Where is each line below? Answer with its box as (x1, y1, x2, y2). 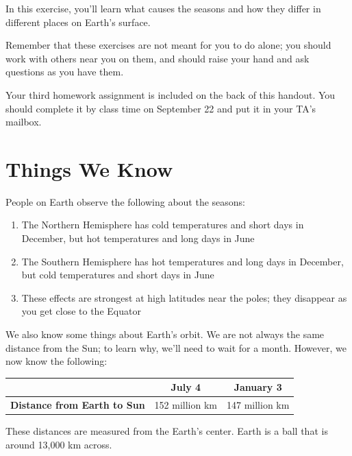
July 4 (171, 380, 201, 394)
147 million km (227, 398, 290, 412)
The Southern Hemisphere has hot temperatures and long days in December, (21, 254, 344, 268)
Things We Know (5, 154, 173, 182)
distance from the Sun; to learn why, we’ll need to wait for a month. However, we (5, 340, 347, 355)
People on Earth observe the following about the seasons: (5, 194, 245, 208)
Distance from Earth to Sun (10, 398, 145, 412)
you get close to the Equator (21, 304, 141, 318)
